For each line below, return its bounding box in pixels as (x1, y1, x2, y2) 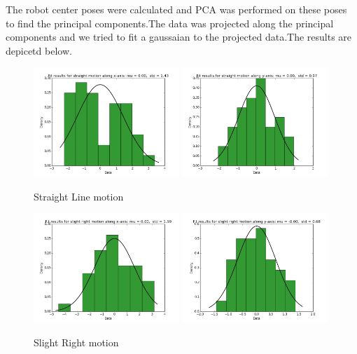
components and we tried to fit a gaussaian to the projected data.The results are (6, 29, 352, 44)
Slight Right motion (34, 334, 119, 349)
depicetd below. (6, 43, 72, 57)
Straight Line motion (34, 189, 124, 203)
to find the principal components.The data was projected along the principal (6, 15, 334, 30)
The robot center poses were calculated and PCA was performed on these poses (6, 2, 347, 16)
